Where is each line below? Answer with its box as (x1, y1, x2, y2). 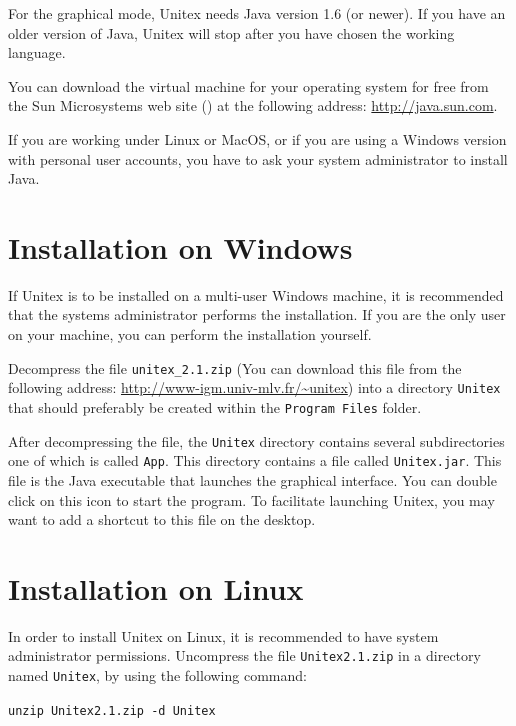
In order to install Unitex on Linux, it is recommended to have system (8, 625, 439, 646)
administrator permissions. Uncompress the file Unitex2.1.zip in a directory (8, 645, 481, 666)
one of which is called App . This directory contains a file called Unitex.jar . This (8, 450, 502, 471)
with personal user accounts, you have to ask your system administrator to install (8, 148, 508, 169)
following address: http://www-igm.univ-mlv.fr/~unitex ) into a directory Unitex (8, 377, 501, 398)
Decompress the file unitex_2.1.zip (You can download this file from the (8, 357, 462, 378)
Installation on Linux (8, 567, 304, 608)
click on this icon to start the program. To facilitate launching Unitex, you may (8, 489, 495, 510)
